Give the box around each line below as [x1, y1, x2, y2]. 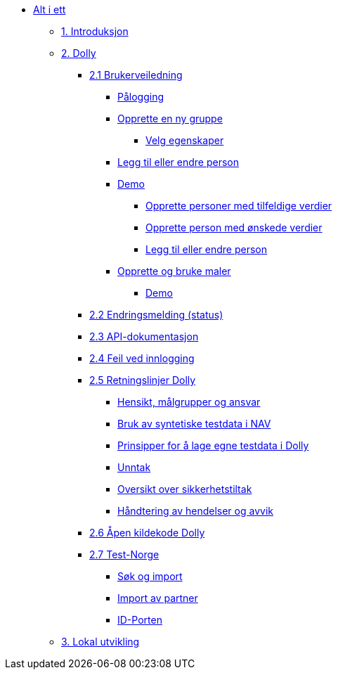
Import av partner [117, 592, 198, 604]
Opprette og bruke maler [117, 265, 231, 277]
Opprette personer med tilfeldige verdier [145, 200, 332, 212]
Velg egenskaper [145, 134, 224, 146]
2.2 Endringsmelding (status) [89, 309, 223, 321]
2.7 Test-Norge [89, 548, 160, 560]
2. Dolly [61, 47, 96, 59]
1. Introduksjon [61, 25, 129, 37]
